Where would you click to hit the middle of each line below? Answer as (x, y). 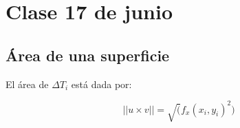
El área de (27, 84)
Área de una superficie (88, 55)
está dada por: (101, 84)
